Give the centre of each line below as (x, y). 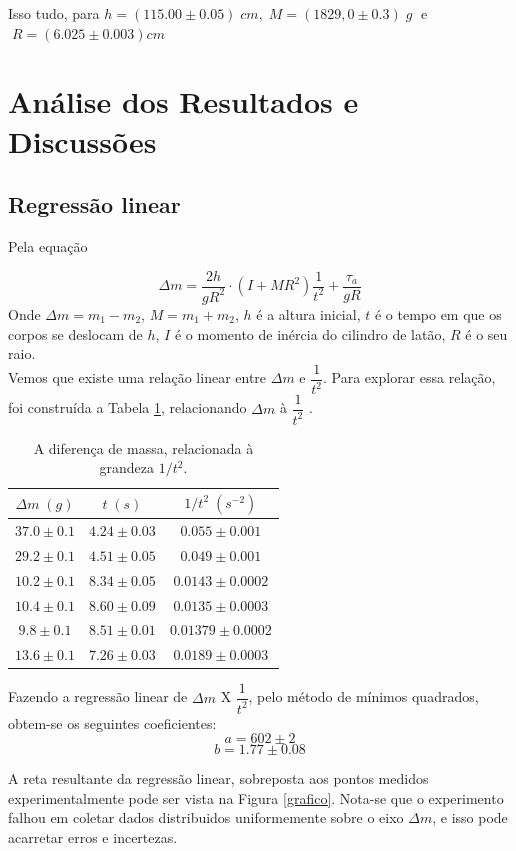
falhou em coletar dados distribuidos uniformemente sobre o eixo (206, 817)
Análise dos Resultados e (183, 101)
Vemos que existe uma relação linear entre (137, 377)
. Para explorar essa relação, (409, 377)
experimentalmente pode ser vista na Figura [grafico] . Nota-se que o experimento (256, 797)
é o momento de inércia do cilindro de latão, (310, 333)
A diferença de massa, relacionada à (143, 447)
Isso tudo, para (54, 13)
